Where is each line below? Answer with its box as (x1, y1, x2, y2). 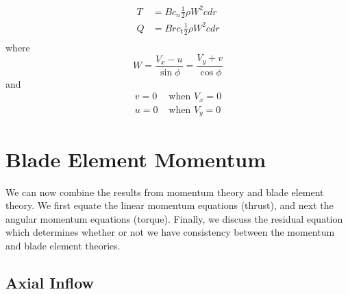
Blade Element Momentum (5, 145, 266, 173)
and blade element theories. (5, 238, 121, 252)
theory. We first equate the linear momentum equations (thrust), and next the (5, 198, 334, 212)
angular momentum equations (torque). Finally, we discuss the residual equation (5, 211, 343, 225)
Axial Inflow (5, 271, 95, 293)
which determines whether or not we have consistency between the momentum (5, 225, 335, 239)
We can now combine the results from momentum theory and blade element (5, 184, 324, 199)
